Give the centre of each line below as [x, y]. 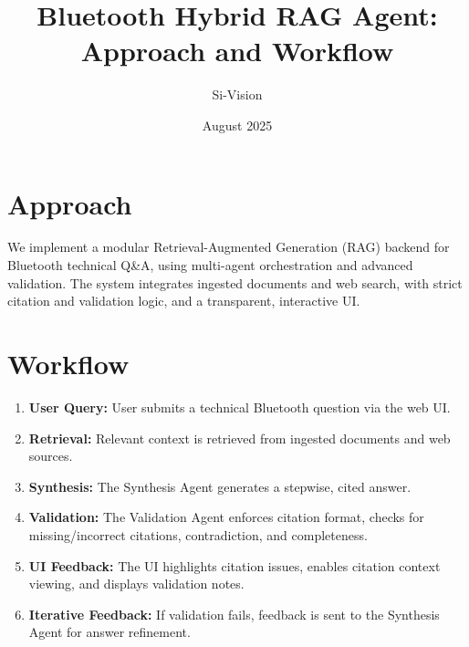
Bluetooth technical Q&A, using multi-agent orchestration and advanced [210, 265]
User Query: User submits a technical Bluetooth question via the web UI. [240, 407]
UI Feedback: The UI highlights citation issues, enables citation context [234, 565]
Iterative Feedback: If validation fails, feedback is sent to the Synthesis [234, 614]
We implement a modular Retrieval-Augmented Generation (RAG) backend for [229, 247]
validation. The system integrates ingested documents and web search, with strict [235, 282]
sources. [51, 456]
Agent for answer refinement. [109, 632]
